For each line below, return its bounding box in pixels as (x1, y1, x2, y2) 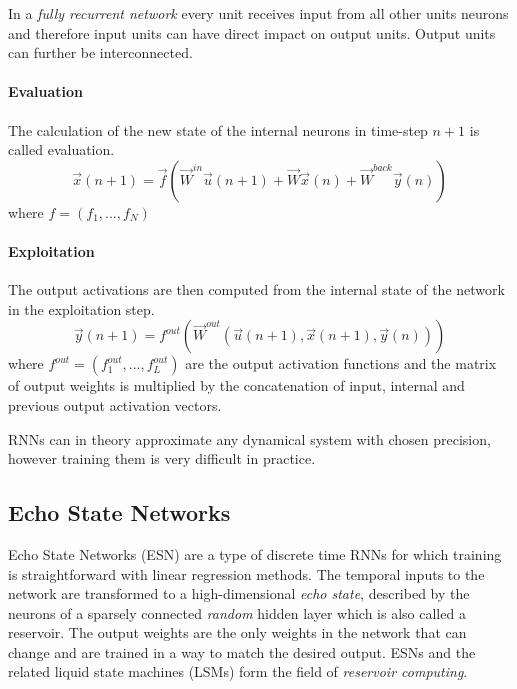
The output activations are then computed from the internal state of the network (8, 279, 505, 300)
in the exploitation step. (8, 298, 155, 319)
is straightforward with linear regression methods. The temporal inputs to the (8, 563, 485, 584)
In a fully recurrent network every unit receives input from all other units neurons (8, 3, 509, 23)
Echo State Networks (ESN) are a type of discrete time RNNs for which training (8, 543, 502, 564)
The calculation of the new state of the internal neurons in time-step (8, 119, 428, 140)
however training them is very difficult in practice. (8, 448, 316, 469)
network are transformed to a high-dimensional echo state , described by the (8, 583, 470, 604)
